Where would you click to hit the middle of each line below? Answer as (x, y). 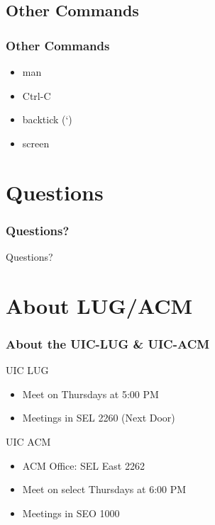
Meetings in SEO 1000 (71, 513)
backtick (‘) (47, 119)
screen (36, 143)
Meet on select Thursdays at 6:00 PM (104, 489)
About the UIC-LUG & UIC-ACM (108, 343)
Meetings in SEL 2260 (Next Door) (99, 418)
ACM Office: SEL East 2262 (83, 465)
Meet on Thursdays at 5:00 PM (90, 394)
